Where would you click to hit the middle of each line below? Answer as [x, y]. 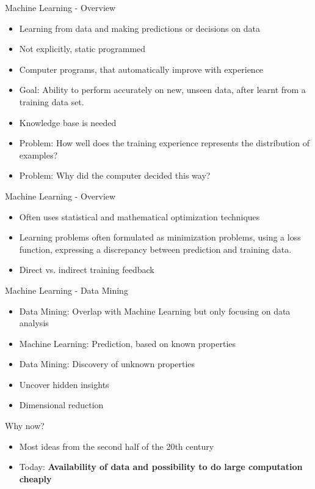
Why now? [25, 426]
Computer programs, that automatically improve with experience [141, 69]
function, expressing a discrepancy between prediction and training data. [155, 249]
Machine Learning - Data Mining [67, 290]
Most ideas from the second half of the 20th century [117, 446]
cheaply [35, 478]
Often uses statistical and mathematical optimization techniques [139, 216]
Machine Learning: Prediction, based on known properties [128, 343]
